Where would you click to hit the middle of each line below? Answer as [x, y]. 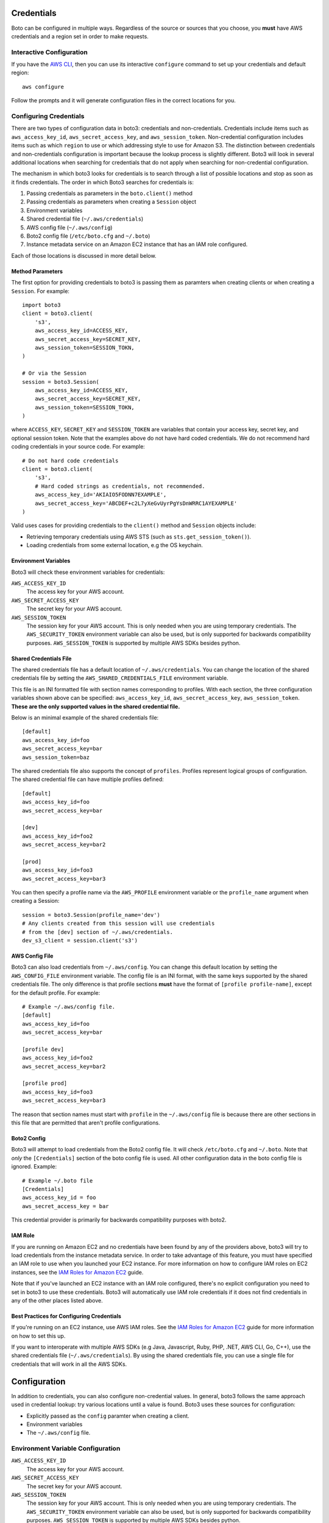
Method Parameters [37, 271]
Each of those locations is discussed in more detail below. [84, 255]
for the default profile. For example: [56, 992]
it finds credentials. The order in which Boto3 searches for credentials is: [103, 182]
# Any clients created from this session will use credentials [119, 924]
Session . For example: [41, 291]
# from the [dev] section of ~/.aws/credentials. [98, 932]
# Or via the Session [54, 373]
